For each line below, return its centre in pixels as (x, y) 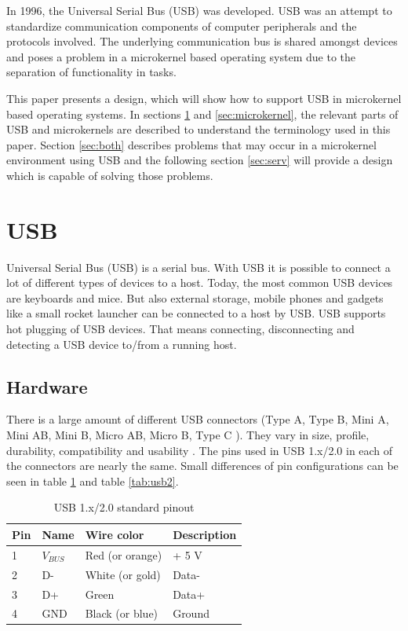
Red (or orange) (124, 554)
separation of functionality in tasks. (91, 72)
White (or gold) (123, 574)
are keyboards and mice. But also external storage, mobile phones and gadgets (195, 297)
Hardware (47, 386)
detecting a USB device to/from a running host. (122, 344)
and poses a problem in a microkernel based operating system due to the (181, 56)
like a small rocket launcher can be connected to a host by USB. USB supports (196, 313)
